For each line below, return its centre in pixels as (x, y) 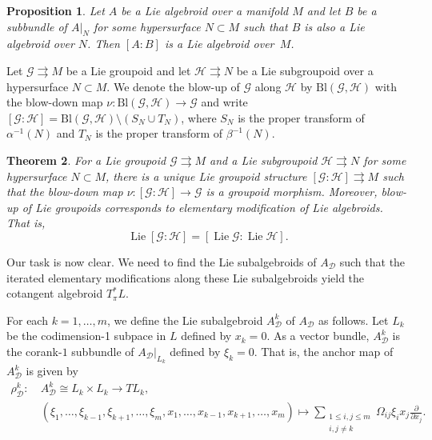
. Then (104, 44)
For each (27, 320)
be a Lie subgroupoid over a (305, 70)
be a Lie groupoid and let (128, 70)
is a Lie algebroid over (219, 44)
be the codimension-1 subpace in (86, 336)
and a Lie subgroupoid (264, 160)
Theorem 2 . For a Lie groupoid (86, 160)
